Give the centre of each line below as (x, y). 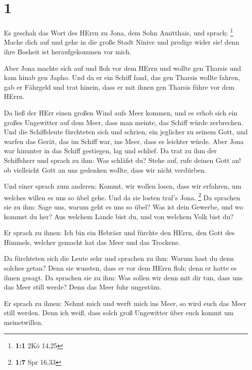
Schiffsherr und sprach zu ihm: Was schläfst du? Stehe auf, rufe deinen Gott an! (123, 160)
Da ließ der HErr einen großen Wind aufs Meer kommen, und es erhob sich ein (121, 112)
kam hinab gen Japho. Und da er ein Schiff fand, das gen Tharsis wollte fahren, (122, 77)
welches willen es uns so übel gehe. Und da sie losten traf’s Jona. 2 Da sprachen (122, 196)
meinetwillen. (24, 322)
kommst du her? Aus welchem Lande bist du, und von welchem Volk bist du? (119, 216)
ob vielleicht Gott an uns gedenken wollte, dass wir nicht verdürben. (105, 169)
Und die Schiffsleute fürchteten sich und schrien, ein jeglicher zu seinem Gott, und (126, 132)
